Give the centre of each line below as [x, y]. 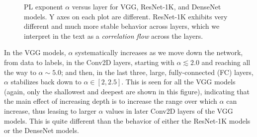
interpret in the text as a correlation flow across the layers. [114, 35]
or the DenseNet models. [42, 130]
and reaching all [226, 62]
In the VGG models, [35, 52]
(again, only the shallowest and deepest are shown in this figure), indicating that [127, 91]
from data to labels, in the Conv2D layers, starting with [89, 62]
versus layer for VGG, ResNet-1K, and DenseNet [146, 6]
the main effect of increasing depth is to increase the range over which [111, 101]
